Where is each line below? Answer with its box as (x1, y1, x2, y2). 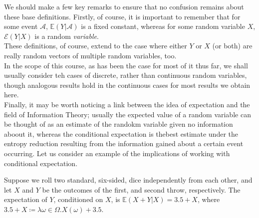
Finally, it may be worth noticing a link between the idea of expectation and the (4, 99, 250, 109)
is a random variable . (34, 30, 99, 41)
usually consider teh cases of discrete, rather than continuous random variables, (4, 70, 247, 80)
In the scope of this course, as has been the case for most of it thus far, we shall (4, 60, 248, 70)
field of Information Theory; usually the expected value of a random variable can (4, 109, 251, 119)
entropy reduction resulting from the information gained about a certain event (4, 138, 244, 149)
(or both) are (212, 40, 253, 51)
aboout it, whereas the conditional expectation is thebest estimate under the (4, 128, 238, 139)
